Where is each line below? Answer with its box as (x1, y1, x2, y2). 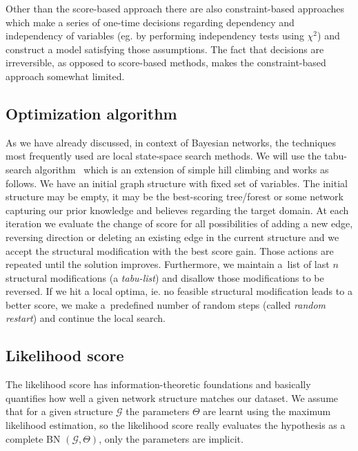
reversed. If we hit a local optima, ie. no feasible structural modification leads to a (6, 284, 352, 298)
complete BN (6, 431, 61, 445)
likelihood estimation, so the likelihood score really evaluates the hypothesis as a (6, 418, 346, 432)
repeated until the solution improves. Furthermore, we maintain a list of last (6, 257, 330, 271)
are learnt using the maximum (203, 404, 331, 419)
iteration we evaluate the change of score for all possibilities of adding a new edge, (6, 216, 353, 231)
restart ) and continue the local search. (6, 311, 166, 325)
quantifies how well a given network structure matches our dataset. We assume (6, 390, 339, 405)
